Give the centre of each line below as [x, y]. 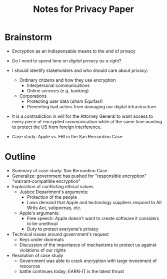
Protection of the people [52, 197]
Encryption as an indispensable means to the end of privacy [74, 51]
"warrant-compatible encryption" [46, 181]
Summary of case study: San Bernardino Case [59, 170]
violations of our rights [42, 250]
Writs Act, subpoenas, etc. [54, 208]
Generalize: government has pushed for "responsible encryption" [79, 176]
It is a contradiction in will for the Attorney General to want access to [82, 116]
